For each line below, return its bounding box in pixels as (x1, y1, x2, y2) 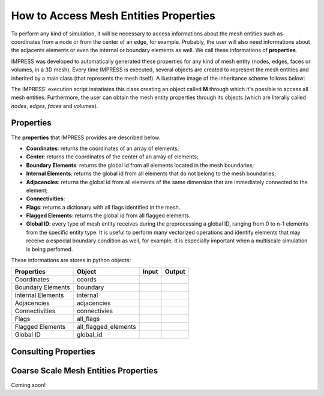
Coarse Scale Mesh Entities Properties (11, 365, 158, 376)
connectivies (76, 307, 113, 315)
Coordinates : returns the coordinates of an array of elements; (26, 145, 179, 152)
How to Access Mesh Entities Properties (11, 9, 215, 22)
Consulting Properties (11, 346, 95, 356)
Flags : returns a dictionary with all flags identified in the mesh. (26, 203, 181, 211)
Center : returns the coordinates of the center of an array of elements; (26, 153, 199, 160)
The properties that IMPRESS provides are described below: (11, 134, 161, 141)
